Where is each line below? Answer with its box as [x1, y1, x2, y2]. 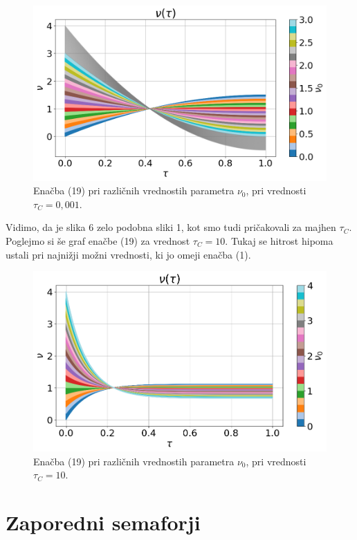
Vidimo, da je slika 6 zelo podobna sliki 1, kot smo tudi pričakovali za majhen [6, 220, 336, 234]
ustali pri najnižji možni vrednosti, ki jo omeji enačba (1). [6, 247, 251, 261]
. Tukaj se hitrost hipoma [225, 233, 333, 248]
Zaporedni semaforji [6, 508, 201, 537]
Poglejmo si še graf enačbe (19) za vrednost [6, 233, 190, 248]
